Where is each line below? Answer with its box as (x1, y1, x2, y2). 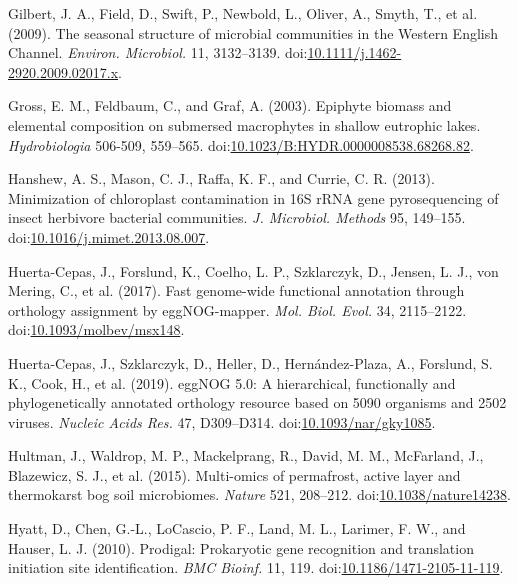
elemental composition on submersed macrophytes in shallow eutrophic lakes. (8, 114, 481, 135)
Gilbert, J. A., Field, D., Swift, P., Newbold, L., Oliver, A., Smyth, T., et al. (8, 3, 478, 23)
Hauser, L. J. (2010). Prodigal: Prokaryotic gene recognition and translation (8, 537, 474, 558)
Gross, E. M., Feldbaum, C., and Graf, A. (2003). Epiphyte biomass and (8, 95, 452, 116)
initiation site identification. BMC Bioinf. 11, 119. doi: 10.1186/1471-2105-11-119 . (8, 557, 504, 578)
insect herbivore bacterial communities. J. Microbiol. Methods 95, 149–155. (8, 207, 466, 228)
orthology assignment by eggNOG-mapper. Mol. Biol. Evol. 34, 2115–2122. (8, 299, 467, 320)
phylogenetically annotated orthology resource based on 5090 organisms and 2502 (8, 392, 507, 413)
